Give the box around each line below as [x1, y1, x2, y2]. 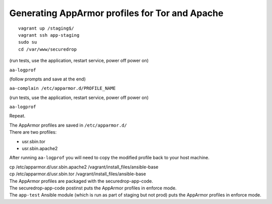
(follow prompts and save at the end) [9, 76, 86, 82]
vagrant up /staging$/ [18, 25, 75, 31]
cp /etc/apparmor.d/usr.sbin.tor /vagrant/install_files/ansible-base [9, 171, 146, 177]
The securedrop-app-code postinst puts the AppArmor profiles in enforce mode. [9, 185, 177, 191]
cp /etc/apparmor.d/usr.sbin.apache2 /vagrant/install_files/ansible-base [9, 164, 159, 170]
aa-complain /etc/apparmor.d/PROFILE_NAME [9, 85, 116, 91]
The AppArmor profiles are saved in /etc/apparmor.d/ [9, 122, 127, 128]
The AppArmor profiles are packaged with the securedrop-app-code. [9, 178, 153, 184]
